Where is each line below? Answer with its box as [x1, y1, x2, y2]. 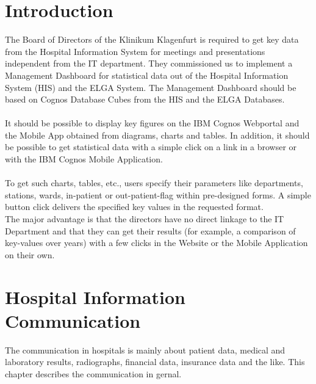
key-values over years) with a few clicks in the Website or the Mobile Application [5, 236, 308, 249]
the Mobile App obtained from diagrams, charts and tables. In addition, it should [5, 128, 310, 141]
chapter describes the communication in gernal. [5, 367, 182, 380]
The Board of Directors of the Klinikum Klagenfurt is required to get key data [5, 33, 299, 46]
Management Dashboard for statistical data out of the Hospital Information [5, 68, 289, 81]
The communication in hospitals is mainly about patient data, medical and [5, 343, 285, 356]
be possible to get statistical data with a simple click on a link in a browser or [5, 140, 297, 153]
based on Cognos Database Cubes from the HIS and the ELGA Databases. [5, 93, 285, 106]
